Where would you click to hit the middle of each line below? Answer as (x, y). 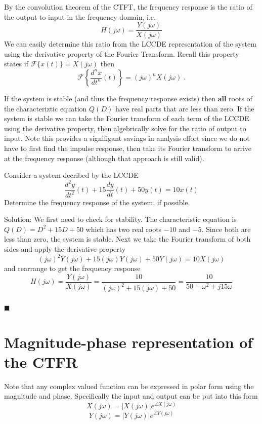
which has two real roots (124, 229)
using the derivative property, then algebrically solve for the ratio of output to (125, 128)
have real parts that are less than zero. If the (185, 108)
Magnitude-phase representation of (128, 342)
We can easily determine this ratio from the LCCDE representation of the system (130, 44)
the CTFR (41, 361)
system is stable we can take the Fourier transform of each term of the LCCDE (127, 118)
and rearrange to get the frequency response (72, 268)
